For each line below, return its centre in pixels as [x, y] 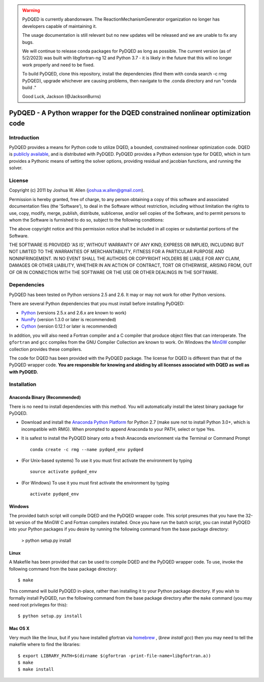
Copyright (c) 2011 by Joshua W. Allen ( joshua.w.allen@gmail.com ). [77, 190]
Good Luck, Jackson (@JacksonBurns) [62, 97]
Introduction [24, 137]
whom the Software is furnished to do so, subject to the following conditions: [87, 220]
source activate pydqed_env [64, 472]
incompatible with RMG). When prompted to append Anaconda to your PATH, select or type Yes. [118, 429]
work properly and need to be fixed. [58, 65]
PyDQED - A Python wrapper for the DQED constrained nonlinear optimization [130, 113]
